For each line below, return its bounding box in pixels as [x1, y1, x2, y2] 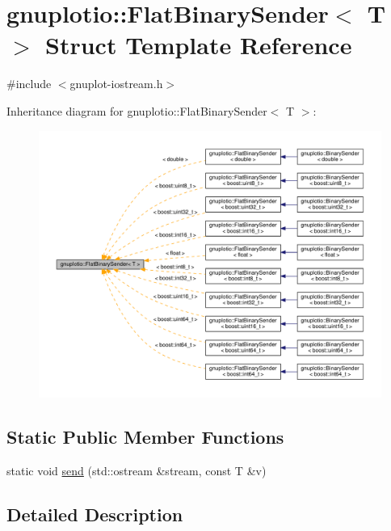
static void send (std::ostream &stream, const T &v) [6, 461, 267, 478]
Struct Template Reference [45, 28, 352, 61]
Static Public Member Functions [6, 424, 284, 449]
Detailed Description [6, 501, 183, 526]
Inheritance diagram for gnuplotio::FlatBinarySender [6, 102, 267, 119]
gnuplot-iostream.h [69, 75, 163, 92]
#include [6, 75, 52, 92]
